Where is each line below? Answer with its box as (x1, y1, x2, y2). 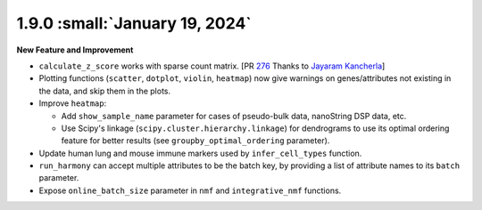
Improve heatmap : (38, 98, 107, 109)
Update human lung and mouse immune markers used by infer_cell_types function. (38, 148, 362, 158)
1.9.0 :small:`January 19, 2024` (16, 13, 252, 33)
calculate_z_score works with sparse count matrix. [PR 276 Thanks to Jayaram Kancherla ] (38, 61, 386, 71)
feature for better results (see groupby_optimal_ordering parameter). (61, 135, 330, 146)
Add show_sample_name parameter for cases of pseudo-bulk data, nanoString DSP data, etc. (61, 110, 407, 121)
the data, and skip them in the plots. (38, 85, 171, 96)
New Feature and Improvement (16, 44, 134, 55)
